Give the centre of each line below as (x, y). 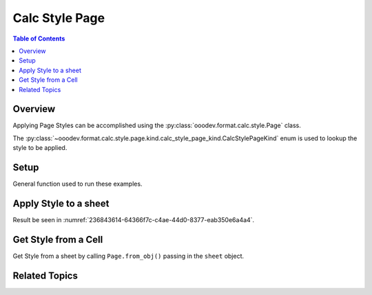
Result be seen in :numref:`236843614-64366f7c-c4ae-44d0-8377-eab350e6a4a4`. (134, 220)
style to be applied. (40, 148)
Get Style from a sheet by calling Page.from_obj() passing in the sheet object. (128, 256)
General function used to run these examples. (77, 184)
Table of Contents (39, 39)
